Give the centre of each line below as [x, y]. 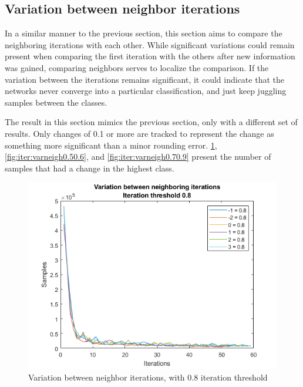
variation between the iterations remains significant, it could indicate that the [144, 79]
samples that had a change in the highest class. [90, 168]
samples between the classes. [56, 102]
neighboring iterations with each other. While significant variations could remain [150, 44]
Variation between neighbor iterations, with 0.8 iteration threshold [148, 377]
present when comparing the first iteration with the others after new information [150, 56]
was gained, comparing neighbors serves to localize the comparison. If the [137, 67]
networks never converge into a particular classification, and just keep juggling [146, 91]
